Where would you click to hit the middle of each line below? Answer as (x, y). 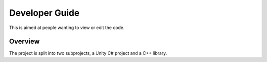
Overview (24, 42)
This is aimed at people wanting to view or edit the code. (67, 28)
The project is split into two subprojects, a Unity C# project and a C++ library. (88, 53)
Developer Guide (44, 13)
